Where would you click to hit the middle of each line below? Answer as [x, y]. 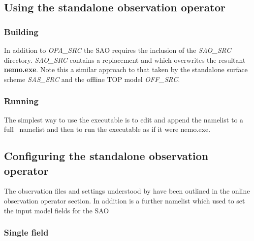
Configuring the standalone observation [106, 156]
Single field [26, 232]
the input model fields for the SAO [57, 210]
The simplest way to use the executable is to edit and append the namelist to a [124, 119]
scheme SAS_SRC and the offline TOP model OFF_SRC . [92, 79]
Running [21, 101]
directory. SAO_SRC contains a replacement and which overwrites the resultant [125, 60]
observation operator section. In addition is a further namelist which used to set [125, 200]
